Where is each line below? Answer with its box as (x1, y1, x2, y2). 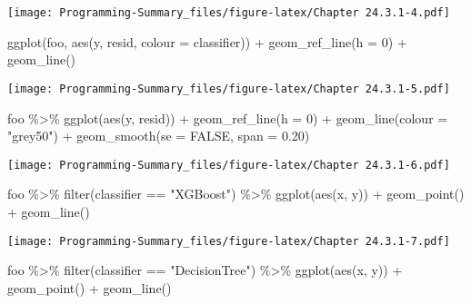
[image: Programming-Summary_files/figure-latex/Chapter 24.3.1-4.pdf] (7, 6, 450, 19)
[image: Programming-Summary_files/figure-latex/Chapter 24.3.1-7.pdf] (7, 234, 450, 248)
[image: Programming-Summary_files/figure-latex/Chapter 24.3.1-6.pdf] (7, 158, 450, 172)
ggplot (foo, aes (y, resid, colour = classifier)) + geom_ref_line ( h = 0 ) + (7, 32, 407, 51)
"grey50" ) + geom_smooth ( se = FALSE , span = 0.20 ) (7, 126, 310, 145)
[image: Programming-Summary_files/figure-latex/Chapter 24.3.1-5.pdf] (7, 82, 450, 95)
